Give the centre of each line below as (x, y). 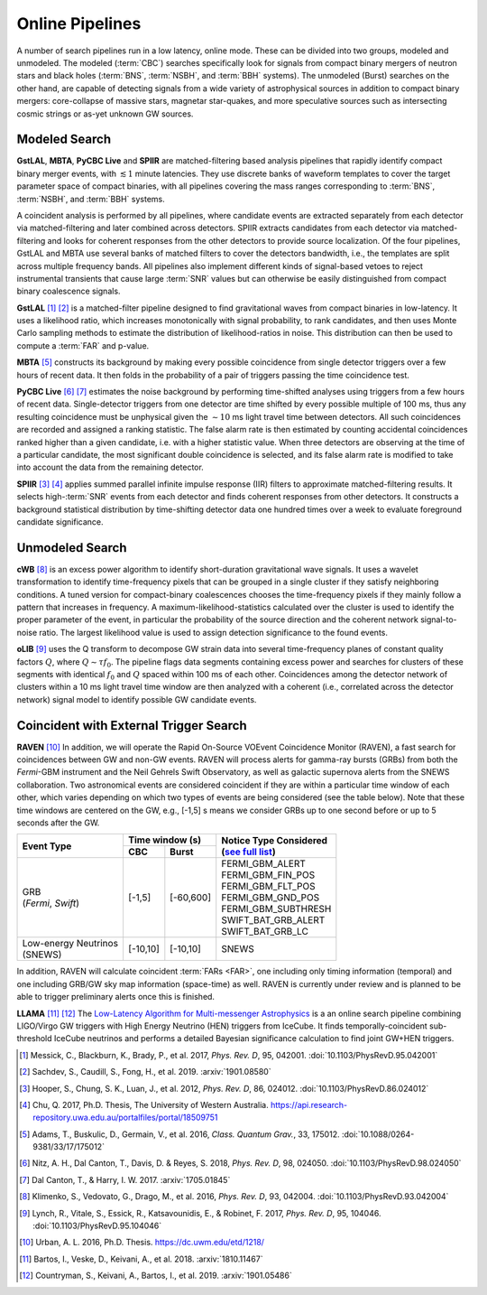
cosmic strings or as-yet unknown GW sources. (105, 114)
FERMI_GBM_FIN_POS (268, 875)
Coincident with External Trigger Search (132, 726)
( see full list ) (248, 852)
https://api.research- (309, 1104)
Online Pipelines (79, 23)
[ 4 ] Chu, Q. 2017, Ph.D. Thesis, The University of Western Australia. (144, 1104)
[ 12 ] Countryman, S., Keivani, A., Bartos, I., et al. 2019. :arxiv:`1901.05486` (156, 1276)
